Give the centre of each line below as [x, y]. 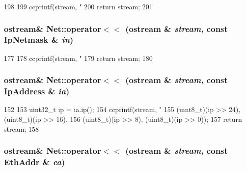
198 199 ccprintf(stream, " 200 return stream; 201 [78, 6]
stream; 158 [21, 128]
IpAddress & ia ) [37, 91]
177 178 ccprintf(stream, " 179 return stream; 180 [78, 58]
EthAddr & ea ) [35, 162]
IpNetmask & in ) [39, 40]
